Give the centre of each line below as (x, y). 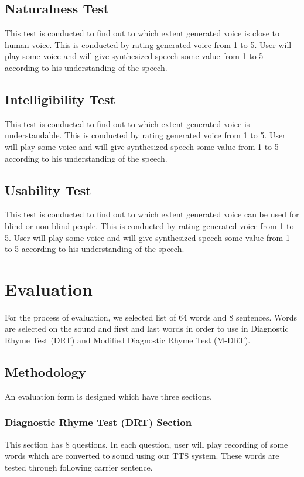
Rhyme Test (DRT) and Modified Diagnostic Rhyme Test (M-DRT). (128, 340)
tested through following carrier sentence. (79, 467)
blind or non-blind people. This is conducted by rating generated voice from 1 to (149, 225)
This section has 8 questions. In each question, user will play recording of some (146, 444)
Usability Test (48, 190)
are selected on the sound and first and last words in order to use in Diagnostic (147, 328)
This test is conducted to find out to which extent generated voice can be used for (152, 214)
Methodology (45, 372)
